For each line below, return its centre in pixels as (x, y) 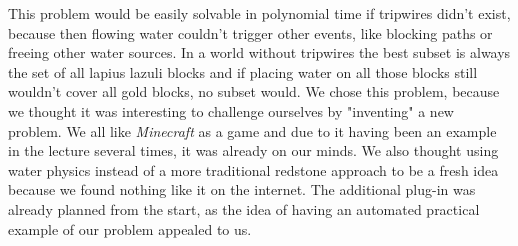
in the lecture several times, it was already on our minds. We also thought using (253, 150)
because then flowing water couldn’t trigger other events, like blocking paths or (250, 32)
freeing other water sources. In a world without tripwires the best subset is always (259, 52)
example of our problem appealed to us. (130, 228)
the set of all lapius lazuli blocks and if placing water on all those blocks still (243, 71)
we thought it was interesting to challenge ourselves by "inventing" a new (231, 110)
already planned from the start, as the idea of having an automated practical (244, 208)
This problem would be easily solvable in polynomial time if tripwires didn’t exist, (259, 13)
